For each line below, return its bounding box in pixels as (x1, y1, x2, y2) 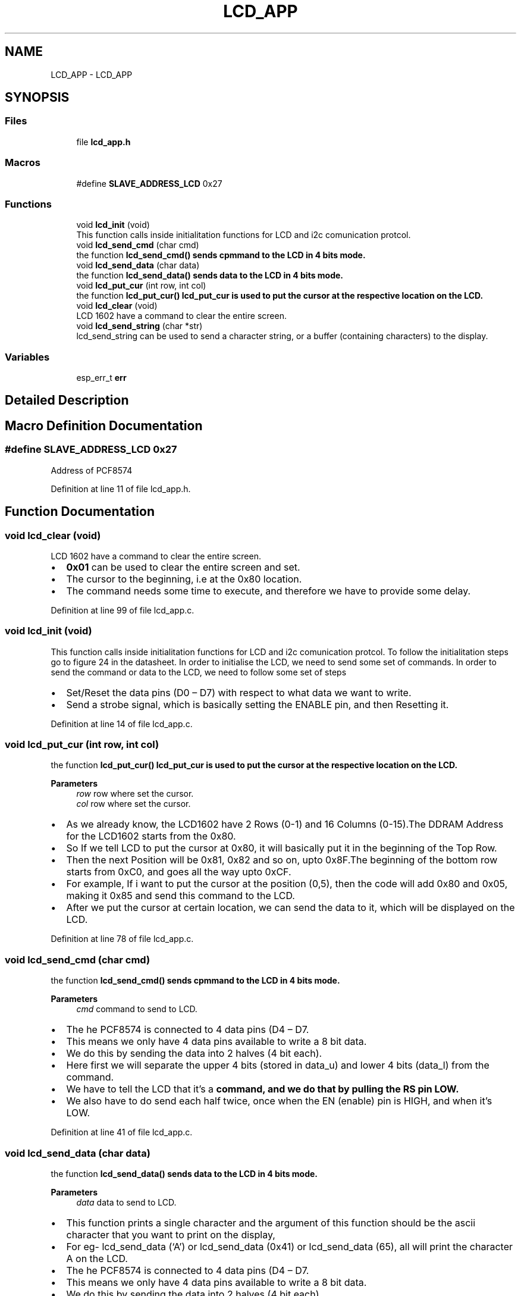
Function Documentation (5, 504, 155, 519)
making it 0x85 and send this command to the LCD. (66, 890, 295, 902)
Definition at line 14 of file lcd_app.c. (51, 718, 193, 729)
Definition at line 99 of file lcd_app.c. (51, 605, 194, 615)
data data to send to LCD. (76, 1197, 177, 1207)
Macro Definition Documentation (5, 418, 203, 433)
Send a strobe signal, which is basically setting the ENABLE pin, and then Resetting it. (66, 698, 449, 710)
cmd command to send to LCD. (76, 1004, 197, 1015)
